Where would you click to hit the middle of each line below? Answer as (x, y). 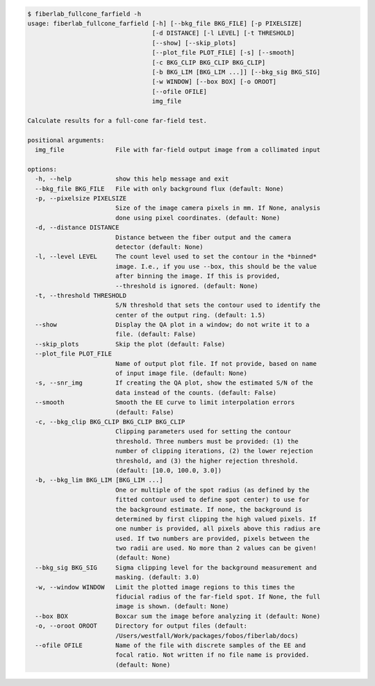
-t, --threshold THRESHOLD (81, 295)
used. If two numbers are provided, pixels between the (212, 538)
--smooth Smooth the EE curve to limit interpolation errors (165, 402)
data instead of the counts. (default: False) (196, 393)
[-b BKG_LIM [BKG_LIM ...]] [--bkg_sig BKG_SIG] (236, 72)
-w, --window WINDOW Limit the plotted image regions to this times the (165, 587)
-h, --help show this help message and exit (132, 179)
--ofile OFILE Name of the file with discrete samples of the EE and (170, 645)
